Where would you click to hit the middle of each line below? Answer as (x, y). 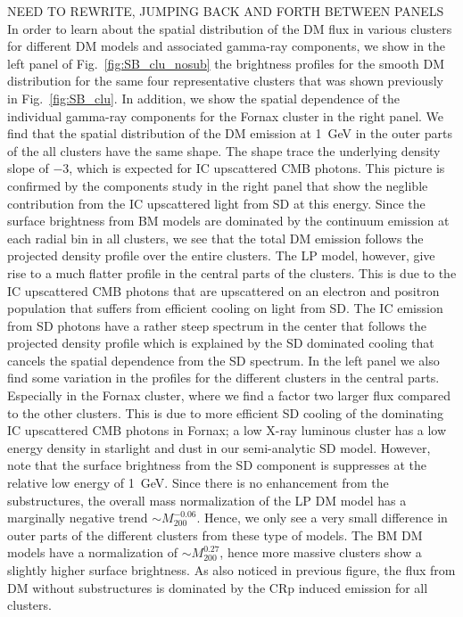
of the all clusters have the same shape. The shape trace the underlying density (224, 150)
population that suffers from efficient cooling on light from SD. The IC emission (225, 308)
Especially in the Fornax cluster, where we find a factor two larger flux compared (229, 395)
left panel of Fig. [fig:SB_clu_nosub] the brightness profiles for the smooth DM (226, 63)
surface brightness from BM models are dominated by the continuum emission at (228, 221)
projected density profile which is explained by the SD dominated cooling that (221, 343)
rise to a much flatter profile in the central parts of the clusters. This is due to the (232, 272)
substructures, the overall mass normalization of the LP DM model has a (207, 500)
